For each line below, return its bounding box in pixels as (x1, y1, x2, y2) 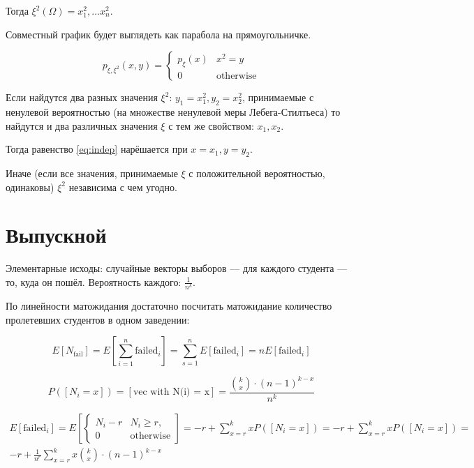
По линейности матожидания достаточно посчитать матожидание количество (6, 299, 332, 313)
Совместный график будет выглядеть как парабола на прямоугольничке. (6, 27, 311, 41)
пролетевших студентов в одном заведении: (6, 312, 190, 326)
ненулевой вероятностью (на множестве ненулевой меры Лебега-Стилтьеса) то (6, 104, 341, 119)
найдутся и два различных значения (6, 118, 158, 133)
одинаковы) (6, 179, 54, 194)
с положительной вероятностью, (188, 165, 325, 180)
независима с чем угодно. (68, 179, 177, 194)
